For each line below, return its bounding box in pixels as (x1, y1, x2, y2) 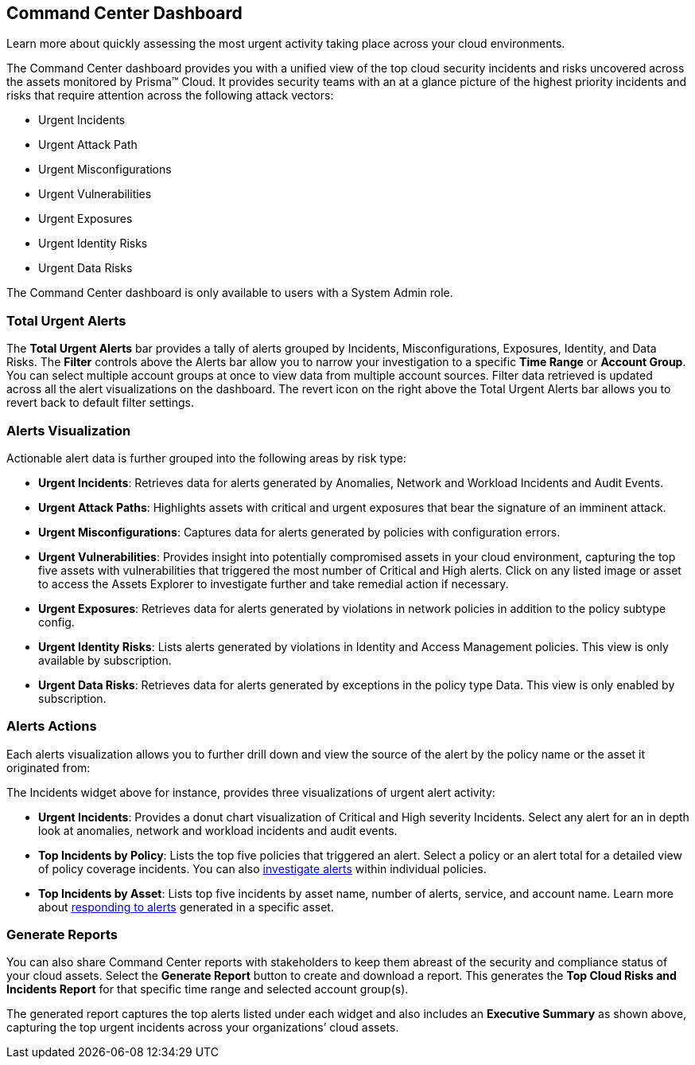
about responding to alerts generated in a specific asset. (38, 899, 334, 914)
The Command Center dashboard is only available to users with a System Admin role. (6, 286, 453, 300)
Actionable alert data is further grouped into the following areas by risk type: (6, 451, 406, 465)
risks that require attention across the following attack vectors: (6, 88, 334, 103)
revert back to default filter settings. (6, 396, 194, 410)
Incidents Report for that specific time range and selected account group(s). (6, 982, 409, 997)
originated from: (6, 760, 91, 774)
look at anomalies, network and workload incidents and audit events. (38, 823, 398, 837)
